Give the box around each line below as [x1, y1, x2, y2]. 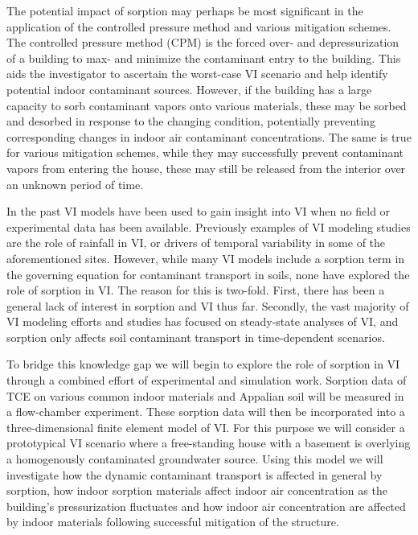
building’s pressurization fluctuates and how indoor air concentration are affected [6, 497, 406, 514]
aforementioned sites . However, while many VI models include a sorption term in [6, 249, 405, 266]
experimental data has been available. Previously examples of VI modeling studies [6, 218, 411, 235]
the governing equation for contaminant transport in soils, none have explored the [6, 265, 410, 282]
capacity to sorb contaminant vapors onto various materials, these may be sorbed [6, 97, 407, 113]
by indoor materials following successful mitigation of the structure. [6, 513, 339, 530]
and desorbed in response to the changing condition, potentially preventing [6, 113, 375, 130]
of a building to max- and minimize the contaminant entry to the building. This [6, 49, 401, 66]
